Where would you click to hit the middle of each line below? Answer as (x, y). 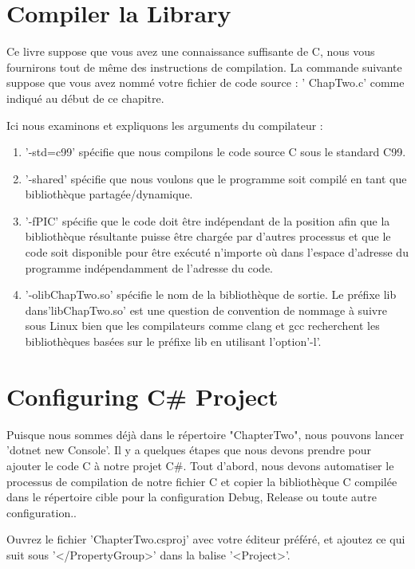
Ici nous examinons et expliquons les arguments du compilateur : (165, 125)
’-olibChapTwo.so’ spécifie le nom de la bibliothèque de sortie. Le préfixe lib (211, 294)
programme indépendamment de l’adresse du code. (149, 267)
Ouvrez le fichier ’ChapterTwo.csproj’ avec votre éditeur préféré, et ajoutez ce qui (206, 539)
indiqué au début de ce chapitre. (85, 98)
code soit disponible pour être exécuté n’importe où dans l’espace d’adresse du (217, 252)
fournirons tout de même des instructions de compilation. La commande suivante (204, 67)
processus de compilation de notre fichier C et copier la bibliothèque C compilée (202, 481)
